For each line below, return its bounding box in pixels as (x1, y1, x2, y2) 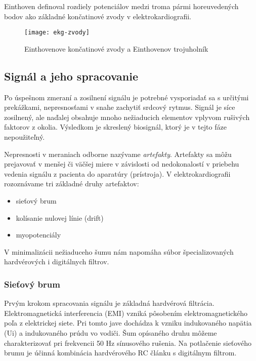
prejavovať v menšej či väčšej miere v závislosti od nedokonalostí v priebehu (4, 158, 239, 169)
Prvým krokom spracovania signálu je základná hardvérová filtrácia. (4, 298, 215, 308)
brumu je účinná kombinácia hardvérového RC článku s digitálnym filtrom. (4, 347, 237, 358)
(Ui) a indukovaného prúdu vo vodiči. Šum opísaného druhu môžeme (4, 327, 217, 338)
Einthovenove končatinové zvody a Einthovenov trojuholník (24, 43, 208, 54)
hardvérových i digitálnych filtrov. (4, 256, 109, 267)
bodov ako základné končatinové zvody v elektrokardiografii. (4, 11, 191, 21)
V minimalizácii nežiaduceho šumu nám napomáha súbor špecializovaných (4, 246, 234, 257)
